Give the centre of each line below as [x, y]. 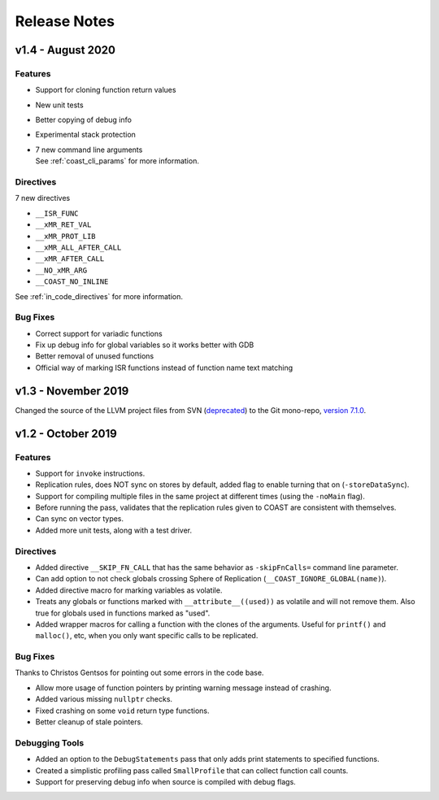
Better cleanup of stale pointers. [89, 722]
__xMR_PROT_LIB [66, 236]
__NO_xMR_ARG [61, 270]
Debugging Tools [50, 742]
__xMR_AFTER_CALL [70, 259]
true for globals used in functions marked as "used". [123, 613]
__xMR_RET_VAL [63, 225]
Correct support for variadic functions [99, 333]
